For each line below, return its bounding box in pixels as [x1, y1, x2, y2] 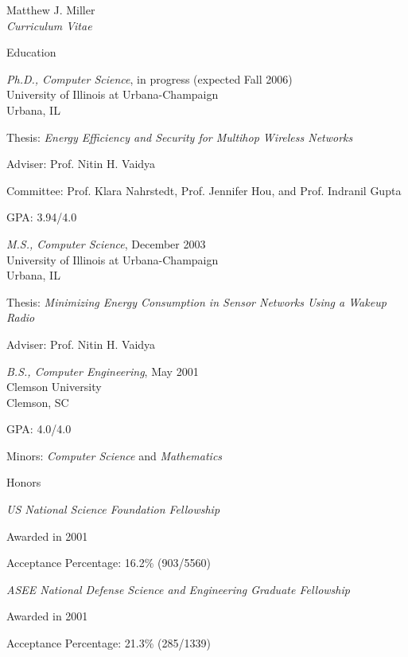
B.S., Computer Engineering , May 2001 [6, 362, 199, 379]
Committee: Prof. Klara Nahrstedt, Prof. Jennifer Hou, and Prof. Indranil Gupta [6, 182, 402, 198]
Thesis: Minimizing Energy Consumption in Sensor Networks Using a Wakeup [6, 293, 387, 310]
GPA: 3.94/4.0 [6, 209, 77, 225]
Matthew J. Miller [6, 2, 95, 18]
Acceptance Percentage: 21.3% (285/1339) [6, 635, 211, 651]
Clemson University [6, 378, 102, 395]
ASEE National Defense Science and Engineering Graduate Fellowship [6, 581, 350, 597]
